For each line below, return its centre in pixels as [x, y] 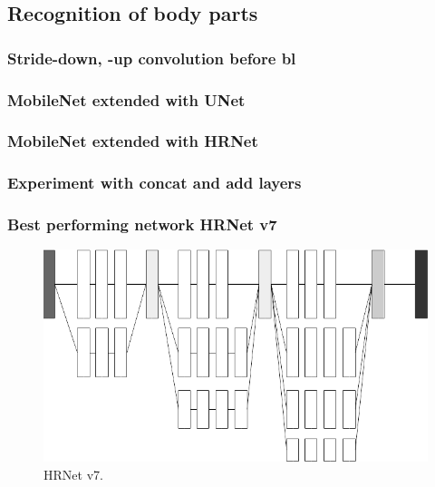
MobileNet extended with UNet [126, 99]
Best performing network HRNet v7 [142, 224]
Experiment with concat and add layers [155, 183]
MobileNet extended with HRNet [133, 141]
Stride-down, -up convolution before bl [152, 58]
